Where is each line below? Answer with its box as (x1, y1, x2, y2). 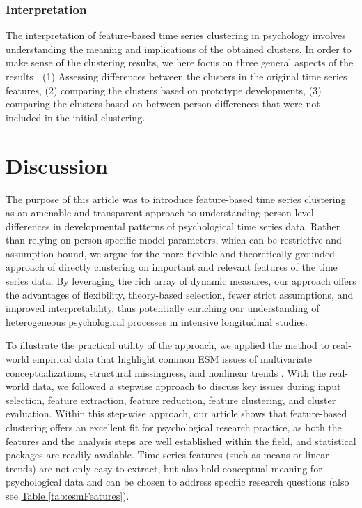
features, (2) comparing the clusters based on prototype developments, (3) (6, 82, 322, 97)
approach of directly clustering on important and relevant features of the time (6, 260, 338, 274)
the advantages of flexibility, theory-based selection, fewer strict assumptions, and (6, 287, 354, 301)
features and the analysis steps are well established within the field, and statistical (6, 433, 356, 448)
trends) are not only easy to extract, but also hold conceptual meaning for (6, 461, 322, 475)
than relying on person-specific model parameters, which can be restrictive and (6, 232, 342, 247)
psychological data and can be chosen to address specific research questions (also (6, 475, 349, 489)
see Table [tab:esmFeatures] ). (6, 488, 129, 502)
